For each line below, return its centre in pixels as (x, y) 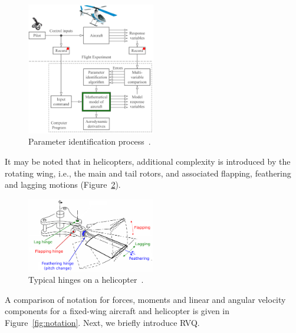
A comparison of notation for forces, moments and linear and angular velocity (145, 299)
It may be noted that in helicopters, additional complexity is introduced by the (148, 161)
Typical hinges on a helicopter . (86, 280)
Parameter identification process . (90, 141)
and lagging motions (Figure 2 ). (63, 185)
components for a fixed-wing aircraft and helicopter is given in (117, 311)
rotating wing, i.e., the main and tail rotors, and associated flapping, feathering (148, 173)
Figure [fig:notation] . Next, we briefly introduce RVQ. (102, 322)
